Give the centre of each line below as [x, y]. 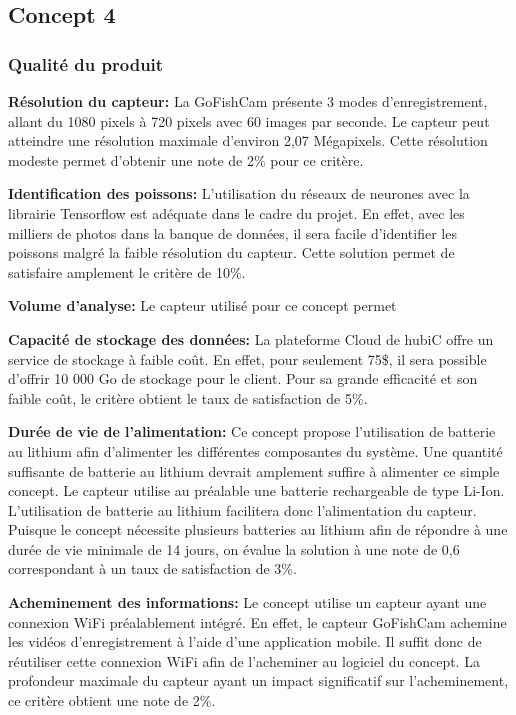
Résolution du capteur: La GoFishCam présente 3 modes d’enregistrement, [248, 101]
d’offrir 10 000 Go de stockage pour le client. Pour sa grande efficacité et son [243, 378]
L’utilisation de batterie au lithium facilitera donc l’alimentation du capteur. [242, 509]
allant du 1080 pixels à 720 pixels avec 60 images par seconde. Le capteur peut [249, 120]
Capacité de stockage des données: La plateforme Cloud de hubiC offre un [251, 338]
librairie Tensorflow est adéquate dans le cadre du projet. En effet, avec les [236, 212]
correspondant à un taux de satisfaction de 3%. [152, 568]
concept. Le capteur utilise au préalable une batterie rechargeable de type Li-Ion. [256, 490]
